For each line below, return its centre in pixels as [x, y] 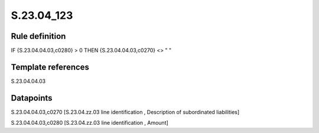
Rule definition [38, 36]
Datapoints [32, 98]
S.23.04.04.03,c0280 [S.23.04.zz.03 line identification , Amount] [89, 123]
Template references [50, 67]
